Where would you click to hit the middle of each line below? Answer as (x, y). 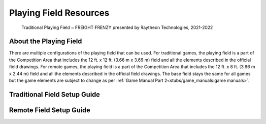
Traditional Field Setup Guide (55, 94)
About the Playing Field (46, 41)
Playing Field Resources (59, 13)
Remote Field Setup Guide (50, 110)
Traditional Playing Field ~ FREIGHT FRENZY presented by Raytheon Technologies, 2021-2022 (117, 27)
